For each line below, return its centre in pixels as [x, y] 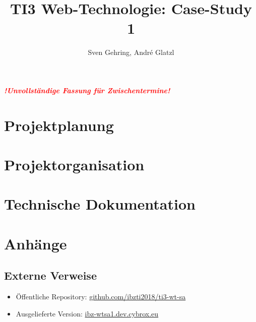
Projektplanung [59, 125]
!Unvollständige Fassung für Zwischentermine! [87, 90]
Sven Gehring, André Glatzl [131, 52]
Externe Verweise [50, 275]
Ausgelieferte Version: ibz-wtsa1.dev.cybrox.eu [87, 313]
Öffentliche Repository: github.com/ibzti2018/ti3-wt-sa [101, 297]
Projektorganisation [74, 165]
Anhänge [36, 243]
